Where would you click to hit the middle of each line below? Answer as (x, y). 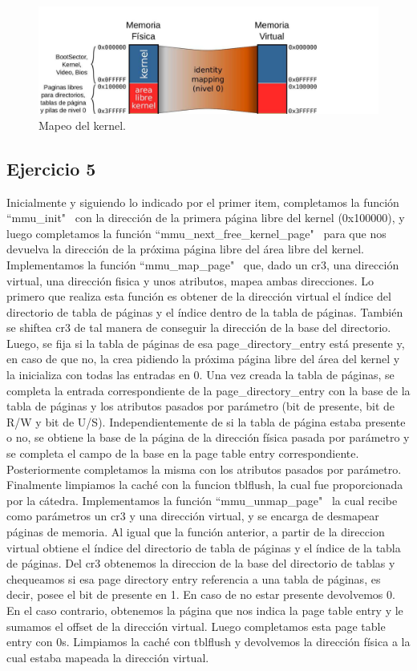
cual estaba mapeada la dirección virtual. (108, 657)
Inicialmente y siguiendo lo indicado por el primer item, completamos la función (203, 202)
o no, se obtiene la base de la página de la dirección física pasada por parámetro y (208, 437)
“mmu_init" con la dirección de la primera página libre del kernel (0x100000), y (206, 218)
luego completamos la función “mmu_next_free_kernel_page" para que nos (196, 233)
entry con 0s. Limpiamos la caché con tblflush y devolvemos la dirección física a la (208, 642)
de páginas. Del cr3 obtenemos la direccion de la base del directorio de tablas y (201, 563)
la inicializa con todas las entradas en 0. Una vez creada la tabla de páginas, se (200, 375)
